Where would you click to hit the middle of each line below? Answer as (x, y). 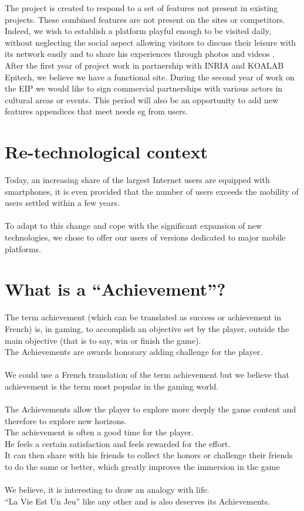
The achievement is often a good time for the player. (99, 432)
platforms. (23, 248)
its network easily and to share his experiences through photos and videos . (140, 54)
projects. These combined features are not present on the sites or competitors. (145, 19)
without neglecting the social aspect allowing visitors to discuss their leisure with (151, 42)
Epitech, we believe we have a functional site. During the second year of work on (150, 77)
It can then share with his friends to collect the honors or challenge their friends (149, 455)
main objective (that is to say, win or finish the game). (103, 340)
